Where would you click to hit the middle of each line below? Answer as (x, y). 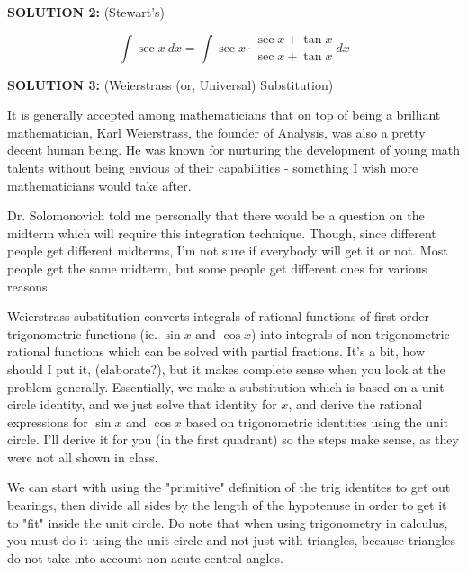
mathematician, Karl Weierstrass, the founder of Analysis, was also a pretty (216, 132)
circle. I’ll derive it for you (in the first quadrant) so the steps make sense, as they (233, 439)
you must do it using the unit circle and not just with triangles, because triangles (231, 540)
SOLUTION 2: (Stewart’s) (86, 12)
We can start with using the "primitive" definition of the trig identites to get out (229, 487)
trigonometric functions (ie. (83, 333)
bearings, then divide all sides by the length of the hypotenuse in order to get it (227, 505)
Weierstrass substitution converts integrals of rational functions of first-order (218, 316)
